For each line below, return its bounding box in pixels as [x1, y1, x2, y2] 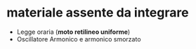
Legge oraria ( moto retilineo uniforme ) [16, 28, 131, 36]
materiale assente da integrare [6, 5, 189, 21]
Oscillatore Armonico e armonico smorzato [16, 35, 141, 43]
